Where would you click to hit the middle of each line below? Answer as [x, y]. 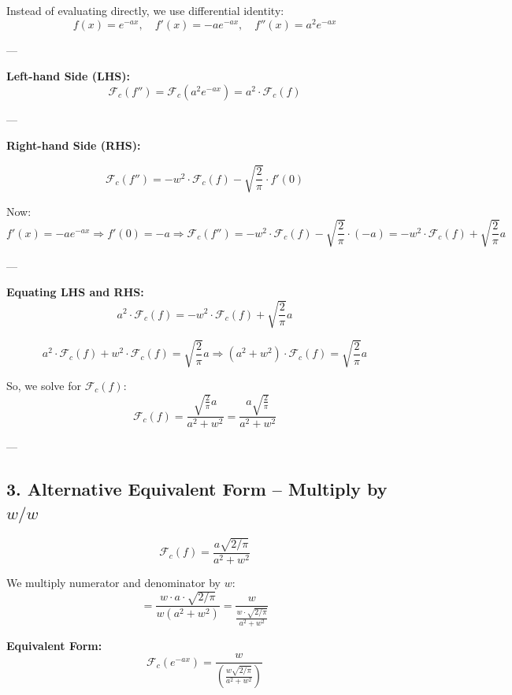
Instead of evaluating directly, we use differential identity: [145, 10]
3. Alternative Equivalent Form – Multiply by [197, 489]
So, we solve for [44, 386]
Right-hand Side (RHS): [74, 145]
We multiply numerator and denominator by [113, 582]
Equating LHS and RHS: [75, 292]
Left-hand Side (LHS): [68, 76]
